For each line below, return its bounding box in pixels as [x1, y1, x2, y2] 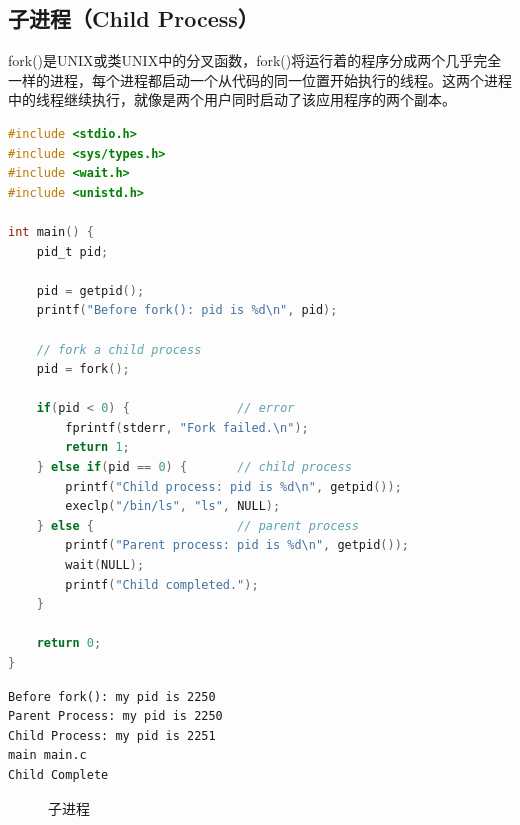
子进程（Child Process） [8, 3, 259, 34]
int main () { [8, 224, 94, 239]
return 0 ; [36, 636, 102, 651]
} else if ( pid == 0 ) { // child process [36, 460, 352, 475]
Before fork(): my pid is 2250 [8, 689, 216, 704]
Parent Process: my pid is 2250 [8, 709, 223, 724]
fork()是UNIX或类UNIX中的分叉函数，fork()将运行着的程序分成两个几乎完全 [8, 50, 502, 71]
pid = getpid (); [36, 283, 145, 298]
